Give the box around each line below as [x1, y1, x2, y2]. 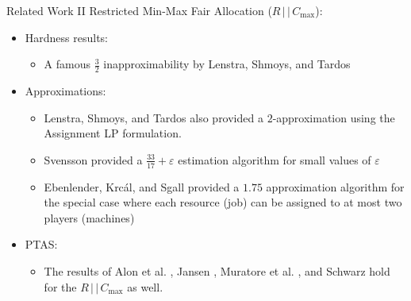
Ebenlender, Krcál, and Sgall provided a [44, 178, 240, 195]
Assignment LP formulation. [44, 125, 182, 141]
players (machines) [44, 209, 135, 226]
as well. [127, 278, 163, 295]
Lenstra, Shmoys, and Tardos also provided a [44, 109, 263, 125]
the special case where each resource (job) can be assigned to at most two [44, 194, 402, 210]
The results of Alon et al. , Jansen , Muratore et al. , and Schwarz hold [44, 263, 390, 279]
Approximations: [25, 83, 106, 99]
